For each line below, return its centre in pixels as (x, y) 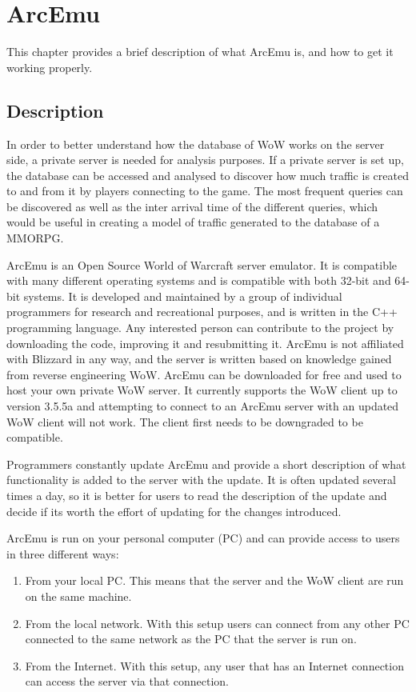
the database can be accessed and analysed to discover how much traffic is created (208, 175)
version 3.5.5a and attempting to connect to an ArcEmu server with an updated (203, 406)
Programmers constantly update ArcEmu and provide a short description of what (206, 464)
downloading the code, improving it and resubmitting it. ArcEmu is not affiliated (205, 343)
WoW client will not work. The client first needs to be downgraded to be (185, 421)
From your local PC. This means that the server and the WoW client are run (214, 580)
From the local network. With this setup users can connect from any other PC (217, 623)
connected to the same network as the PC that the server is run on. (191, 639)
